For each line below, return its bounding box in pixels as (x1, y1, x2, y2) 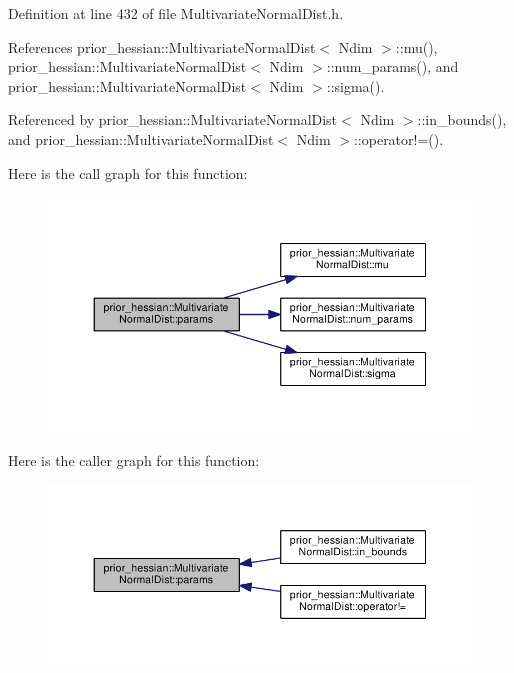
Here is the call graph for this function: (8, 162, 248, 183)
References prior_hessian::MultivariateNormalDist (8, 36, 316, 57)
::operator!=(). (353, 128, 444, 149)
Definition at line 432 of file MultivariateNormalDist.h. (8, 3, 344, 23)
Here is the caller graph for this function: (8, 449, 260, 470)
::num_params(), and (326, 56, 459, 77)
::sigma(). (326, 75, 385, 96)
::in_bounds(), (417, 109, 507, 130)
